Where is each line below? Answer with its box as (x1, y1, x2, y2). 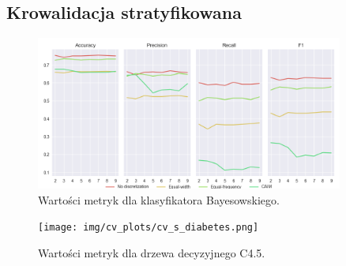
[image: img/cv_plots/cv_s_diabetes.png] (38, 222, 259, 234)
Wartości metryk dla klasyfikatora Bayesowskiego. (38, 191, 280, 208)
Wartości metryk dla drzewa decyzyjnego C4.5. (38, 244, 265, 260)
